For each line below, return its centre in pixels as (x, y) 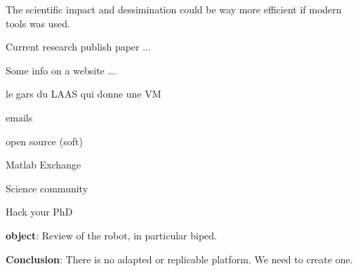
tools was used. (38, 23)
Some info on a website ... (61, 70)
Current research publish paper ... (78, 47)
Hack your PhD (39, 212)
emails (19, 117)
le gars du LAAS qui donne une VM (84, 94)
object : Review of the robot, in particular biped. (111, 235)
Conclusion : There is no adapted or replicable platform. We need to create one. (179, 259)
